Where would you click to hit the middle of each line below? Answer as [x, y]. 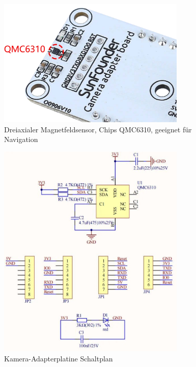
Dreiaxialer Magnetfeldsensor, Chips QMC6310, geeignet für [98, 129]
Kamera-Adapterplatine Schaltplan [59, 359]
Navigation [21, 139]
